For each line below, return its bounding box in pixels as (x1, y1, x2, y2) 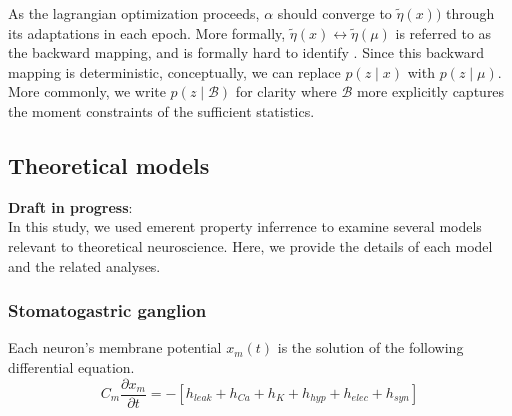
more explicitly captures (356, 81, 505, 102)
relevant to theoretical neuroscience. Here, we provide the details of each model (8, 235, 493, 256)
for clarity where (235, 81, 337, 102)
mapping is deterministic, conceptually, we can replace (8, 61, 341, 82)
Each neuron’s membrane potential (8, 337, 222, 358)
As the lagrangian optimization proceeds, (8, 3, 260, 23)
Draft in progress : (8, 196, 133, 217)
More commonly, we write (8, 81, 166, 102)
